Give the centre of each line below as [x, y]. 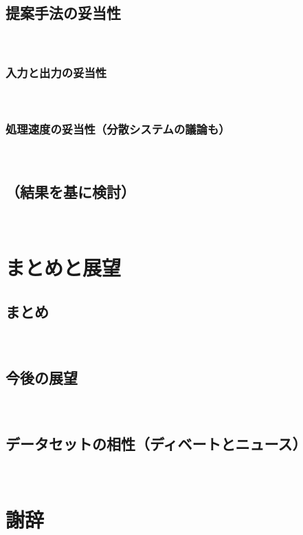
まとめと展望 [64, 267]
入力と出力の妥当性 [56, 72]
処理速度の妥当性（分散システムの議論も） [118, 128]
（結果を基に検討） [70, 191]
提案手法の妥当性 [63, 13]
